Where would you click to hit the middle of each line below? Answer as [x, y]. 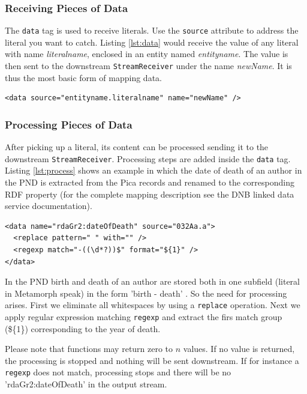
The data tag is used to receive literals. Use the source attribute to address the [152, 30]
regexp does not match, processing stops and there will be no [118, 372]
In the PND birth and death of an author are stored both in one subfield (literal [152, 281]
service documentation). [49, 206]
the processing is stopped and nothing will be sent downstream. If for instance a [152, 360]
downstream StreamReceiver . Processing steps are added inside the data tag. [148, 158]
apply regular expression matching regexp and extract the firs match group [144, 316]
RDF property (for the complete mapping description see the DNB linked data [150, 194]
